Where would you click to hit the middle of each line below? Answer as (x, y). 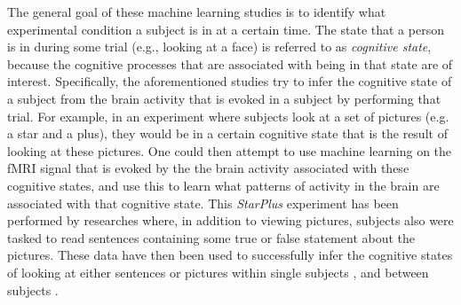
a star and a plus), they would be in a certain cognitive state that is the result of (227, 133)
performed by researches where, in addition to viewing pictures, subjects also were (230, 220)
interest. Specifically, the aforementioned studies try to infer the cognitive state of (230, 81)
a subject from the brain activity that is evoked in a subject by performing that (224, 98)
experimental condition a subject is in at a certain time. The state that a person (226, 29)
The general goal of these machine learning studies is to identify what (197, 12)
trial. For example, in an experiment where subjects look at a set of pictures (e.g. (228, 116)
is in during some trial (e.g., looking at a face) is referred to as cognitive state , (219, 47)
